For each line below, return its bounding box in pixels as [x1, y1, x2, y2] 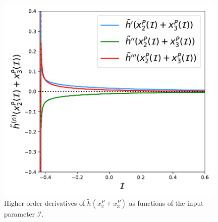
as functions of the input [129, 198, 204, 208]
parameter [4, 209, 35, 219]
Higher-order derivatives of [4, 198, 85, 208]
